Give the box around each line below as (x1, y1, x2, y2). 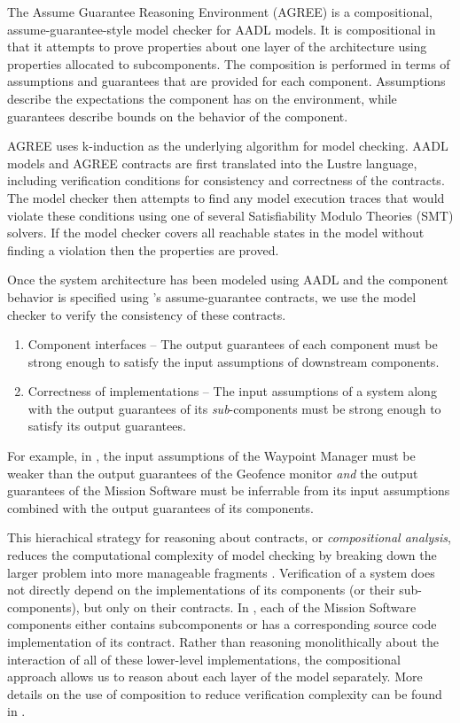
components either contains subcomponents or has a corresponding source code (7, 615, 437, 634)
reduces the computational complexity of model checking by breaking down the (7, 546, 437, 564)
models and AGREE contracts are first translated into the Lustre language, (7, 153, 417, 172)
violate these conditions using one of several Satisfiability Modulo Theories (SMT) (7, 206, 454, 224)
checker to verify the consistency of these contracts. (7, 305, 286, 323)
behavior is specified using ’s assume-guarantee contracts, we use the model (7, 287, 417, 306)
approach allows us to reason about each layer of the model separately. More (7, 667, 423, 686)
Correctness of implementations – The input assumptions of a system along (27, 382, 437, 400)
